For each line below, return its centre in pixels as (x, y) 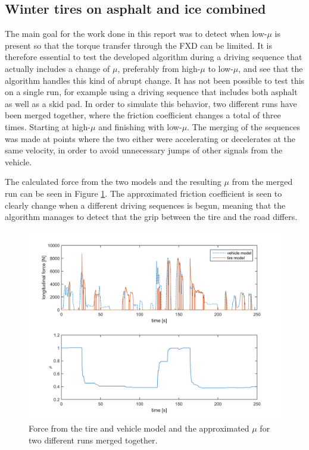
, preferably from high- (159, 68)
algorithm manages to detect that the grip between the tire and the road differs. (151, 217)
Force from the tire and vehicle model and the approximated (139, 428)
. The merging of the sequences (244, 126)
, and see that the (271, 68)
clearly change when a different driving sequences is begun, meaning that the (145, 205)
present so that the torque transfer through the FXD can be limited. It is (138, 45)
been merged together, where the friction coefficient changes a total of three (143, 115)
